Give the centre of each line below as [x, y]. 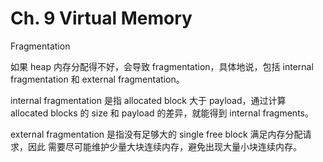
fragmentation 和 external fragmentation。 [97, 79]
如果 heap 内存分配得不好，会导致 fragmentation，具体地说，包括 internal [162, 66]
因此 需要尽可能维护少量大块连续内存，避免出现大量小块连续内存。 [164, 146]
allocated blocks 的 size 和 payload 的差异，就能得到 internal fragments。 [162, 113]
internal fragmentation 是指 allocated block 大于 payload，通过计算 [148, 100]
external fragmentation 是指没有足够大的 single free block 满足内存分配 [156, 134]
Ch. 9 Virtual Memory [101, 18]
